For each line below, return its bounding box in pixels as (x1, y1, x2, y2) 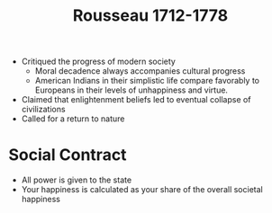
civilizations (21, 104, 66, 115)
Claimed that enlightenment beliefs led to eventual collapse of (21, 94, 251, 105)
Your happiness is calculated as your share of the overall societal (21, 184, 263, 195)
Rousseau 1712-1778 (72, 5, 229, 26)
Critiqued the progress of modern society (21, 56, 177, 67)
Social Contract (8, 145, 127, 165)
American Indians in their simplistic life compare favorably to (34, 75, 260, 86)
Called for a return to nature (21, 113, 125, 124)
